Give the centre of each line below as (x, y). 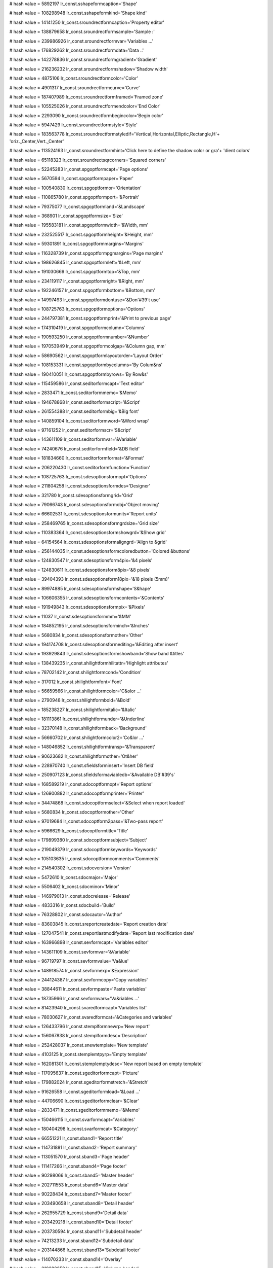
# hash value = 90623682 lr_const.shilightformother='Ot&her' (74, 756)
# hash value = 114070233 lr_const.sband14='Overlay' (66, 1259)
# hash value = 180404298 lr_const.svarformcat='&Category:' (74, 1129)
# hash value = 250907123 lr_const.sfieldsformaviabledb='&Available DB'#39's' (92, 775)
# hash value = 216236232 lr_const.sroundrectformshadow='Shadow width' (88, 69)
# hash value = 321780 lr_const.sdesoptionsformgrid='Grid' (71, 495)
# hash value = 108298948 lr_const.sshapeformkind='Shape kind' (78, 13)
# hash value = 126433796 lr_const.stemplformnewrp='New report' (80, 1026)
